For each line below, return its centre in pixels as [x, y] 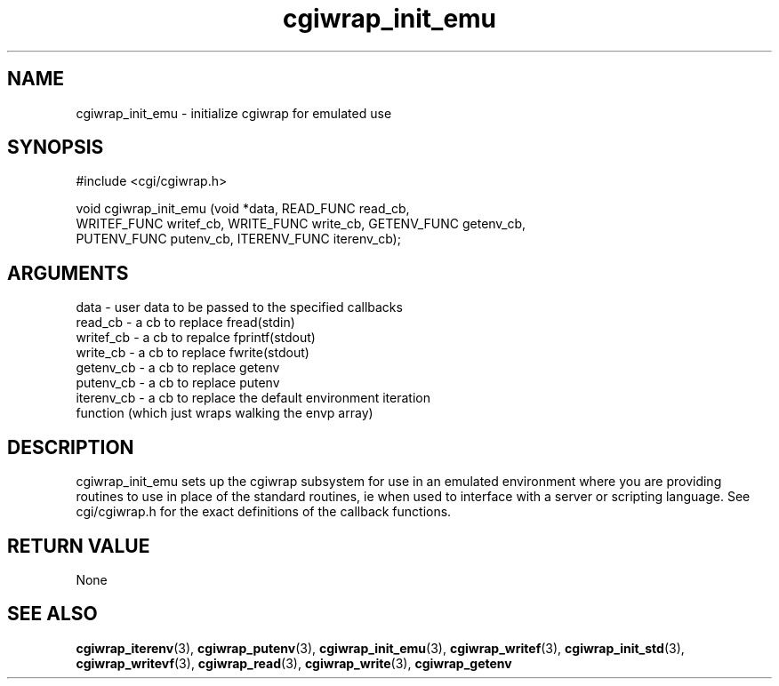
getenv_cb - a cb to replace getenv [178, 368]
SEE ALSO [52, 614]
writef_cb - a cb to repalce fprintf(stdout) [196, 338]
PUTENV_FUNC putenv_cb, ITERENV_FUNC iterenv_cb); [238, 239]
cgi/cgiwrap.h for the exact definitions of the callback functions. [264, 512]
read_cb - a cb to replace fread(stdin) [185, 323]
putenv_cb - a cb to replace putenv [178, 383]
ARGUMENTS [68, 273]
